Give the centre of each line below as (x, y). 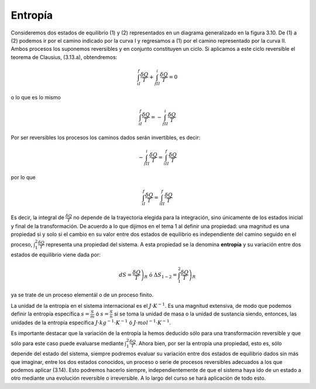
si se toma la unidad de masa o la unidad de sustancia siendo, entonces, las (206, 314)
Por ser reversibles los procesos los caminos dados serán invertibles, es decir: (106, 137)
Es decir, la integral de (37, 218)
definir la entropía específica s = (50, 314)
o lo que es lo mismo (36, 97)
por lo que (23, 178)
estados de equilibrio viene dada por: (56, 255)
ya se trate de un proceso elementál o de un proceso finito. (82, 295)
